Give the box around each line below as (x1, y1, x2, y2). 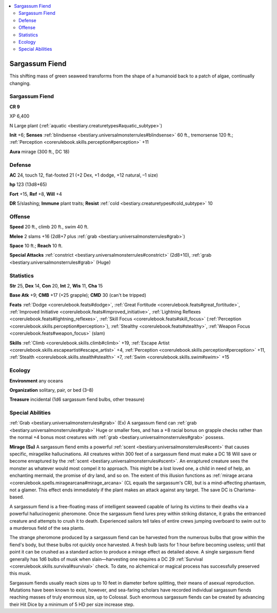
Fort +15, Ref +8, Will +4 (9, 190, 62, 197)
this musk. (9, 570, 32, 577)
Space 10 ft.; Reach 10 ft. (9, 242, 63, 248)
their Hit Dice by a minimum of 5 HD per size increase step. (9, 601, 134, 607)
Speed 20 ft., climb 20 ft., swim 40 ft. (9, 224, 89, 230)
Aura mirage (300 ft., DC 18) (9, 148, 70, 155)
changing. (9, 80, 31, 86)
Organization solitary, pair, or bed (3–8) (9, 387, 94, 393)
